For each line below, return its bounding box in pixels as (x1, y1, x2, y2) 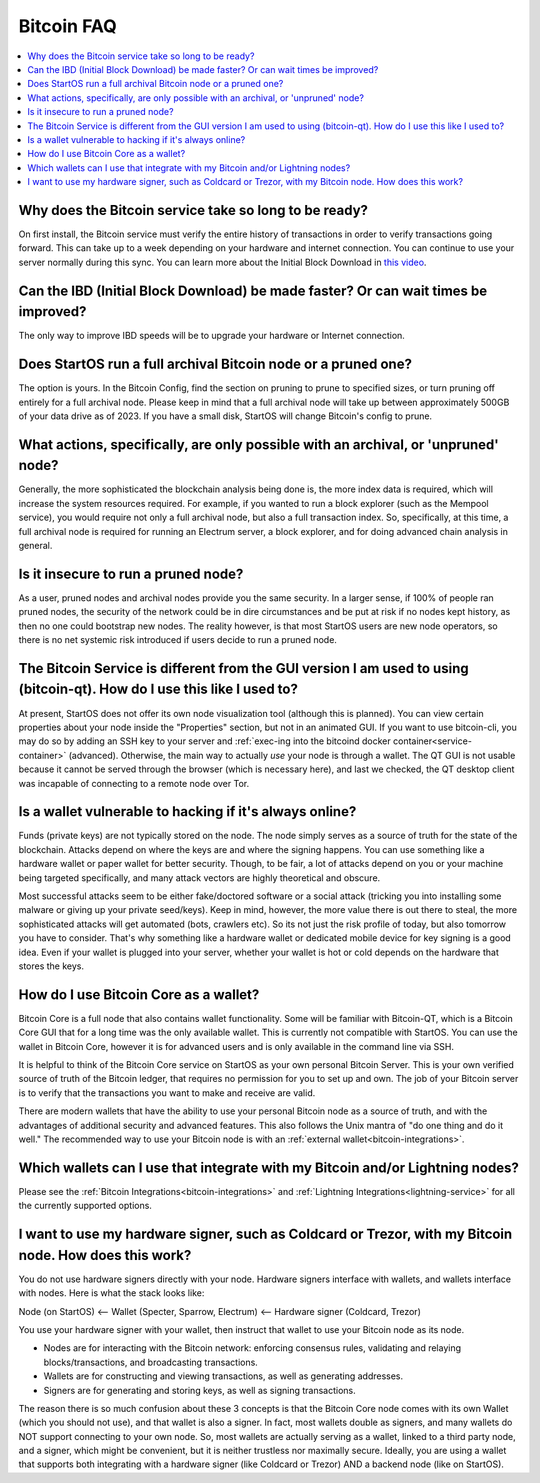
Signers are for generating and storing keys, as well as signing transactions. (43, 1384, 356, 1396)
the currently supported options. (18, 1200, 152, 1212)
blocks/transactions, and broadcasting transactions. (43, 1356, 259, 1368)
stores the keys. (18, 960, 85, 972)
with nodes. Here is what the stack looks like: (18, 1287, 205, 1299)
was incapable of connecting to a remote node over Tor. (18, 777, 250, 789)
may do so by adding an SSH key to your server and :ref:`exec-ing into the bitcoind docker (18, 735, 392, 747)
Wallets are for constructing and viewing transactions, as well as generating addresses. (43, 1370, 404, 1382)
